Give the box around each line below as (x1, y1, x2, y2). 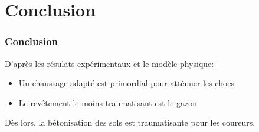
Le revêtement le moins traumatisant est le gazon (18, 96, 198, 109)
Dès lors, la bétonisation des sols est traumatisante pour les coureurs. (5, 116, 255, 128)
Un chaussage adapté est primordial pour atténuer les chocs (18, 77, 235, 89)
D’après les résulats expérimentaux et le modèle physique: (5, 57, 214, 69)
